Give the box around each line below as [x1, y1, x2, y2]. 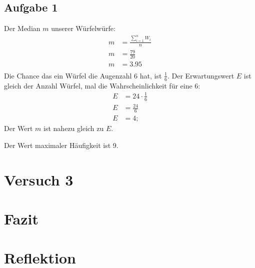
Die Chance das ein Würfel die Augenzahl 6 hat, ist [4, 70, 162, 80]
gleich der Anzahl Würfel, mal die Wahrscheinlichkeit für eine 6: [4, 80, 200, 90]
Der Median [4, 23, 40, 33]
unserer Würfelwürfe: [51, 23, 115, 33]
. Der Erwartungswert [167, 70, 234, 80]
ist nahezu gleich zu [43, 123, 104, 133]
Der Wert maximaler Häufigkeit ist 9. [4, 139, 118, 150]
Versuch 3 [4, 169, 73, 189]
